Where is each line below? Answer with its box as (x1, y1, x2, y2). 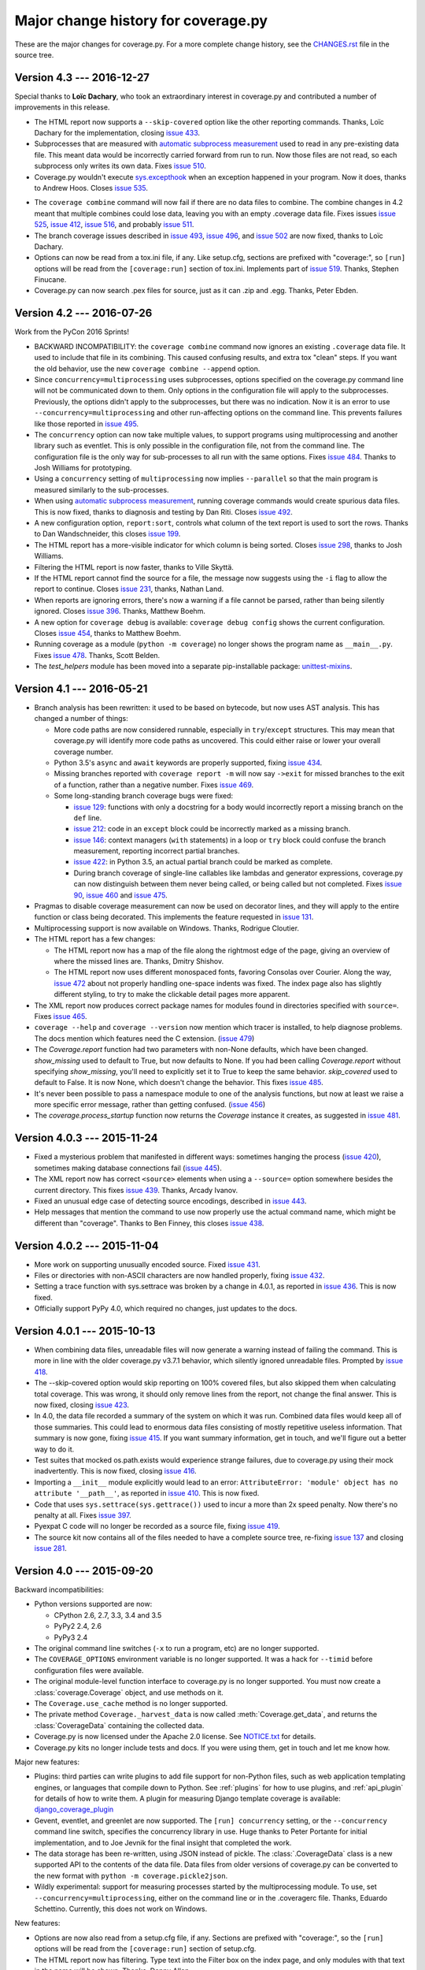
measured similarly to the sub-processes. (34, 485, 169, 494)
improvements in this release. (14, 102, 110, 112)
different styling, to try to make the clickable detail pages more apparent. (54, 990, 290, 999)
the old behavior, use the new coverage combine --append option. (34, 363, 261, 374)
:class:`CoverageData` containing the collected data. (34, 1720, 205, 1730)
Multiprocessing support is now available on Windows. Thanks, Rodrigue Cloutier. (34, 923, 299, 933)
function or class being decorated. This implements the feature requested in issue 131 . (34, 913, 314, 922)
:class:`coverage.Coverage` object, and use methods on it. (34, 1687, 224, 1697)
